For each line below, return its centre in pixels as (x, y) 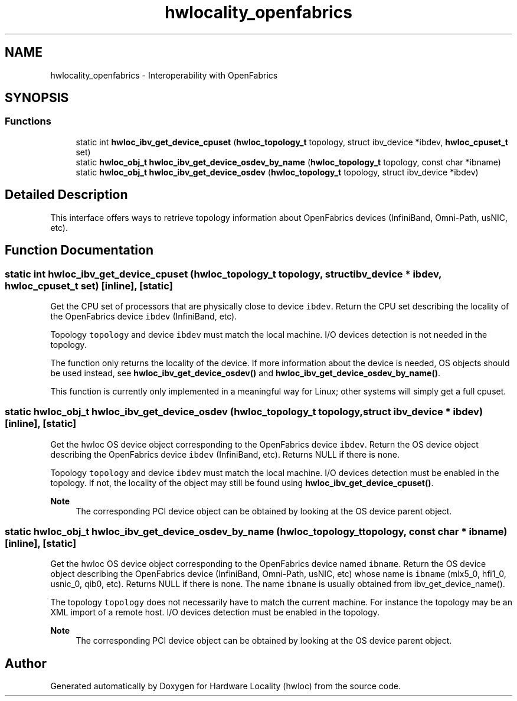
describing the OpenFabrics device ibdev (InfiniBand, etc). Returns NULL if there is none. (225, 454)
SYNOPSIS (37, 98)
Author (26, 663)
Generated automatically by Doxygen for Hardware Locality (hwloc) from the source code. (225, 686)
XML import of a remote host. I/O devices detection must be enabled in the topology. (215, 612)
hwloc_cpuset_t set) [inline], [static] (89, 286)
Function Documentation (79, 250)
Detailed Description (66, 195)
